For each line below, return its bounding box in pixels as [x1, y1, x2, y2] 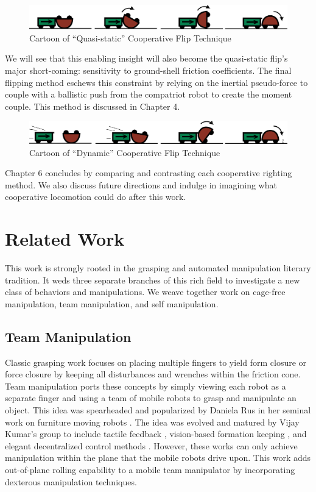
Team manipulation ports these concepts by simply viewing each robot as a [5, 379, 286, 392]
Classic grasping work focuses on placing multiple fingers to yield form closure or [5, 355, 307, 368]
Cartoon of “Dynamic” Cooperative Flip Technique [29, 146, 220, 159]
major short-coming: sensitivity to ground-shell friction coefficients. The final [5, 63, 292, 76]
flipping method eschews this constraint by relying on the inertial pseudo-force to [5, 76, 308, 88]
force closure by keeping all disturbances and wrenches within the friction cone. [5, 368, 301, 380]
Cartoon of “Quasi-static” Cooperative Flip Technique [29, 31, 231, 44]
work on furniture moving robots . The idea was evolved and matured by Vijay [5, 415, 300, 428]
